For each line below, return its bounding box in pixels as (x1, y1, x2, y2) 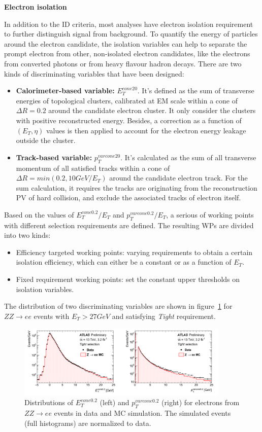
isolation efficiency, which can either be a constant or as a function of (16, 257, 232, 267)
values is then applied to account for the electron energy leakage (46, 125, 246, 135)
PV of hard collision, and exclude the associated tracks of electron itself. (16, 192, 241, 203)
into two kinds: (4, 230, 51, 240)
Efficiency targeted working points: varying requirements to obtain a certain (16, 246, 253, 257)
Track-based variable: (16, 152, 92, 162)
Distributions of (24, 397, 74, 408)
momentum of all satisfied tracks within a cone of (16, 162, 170, 173)
